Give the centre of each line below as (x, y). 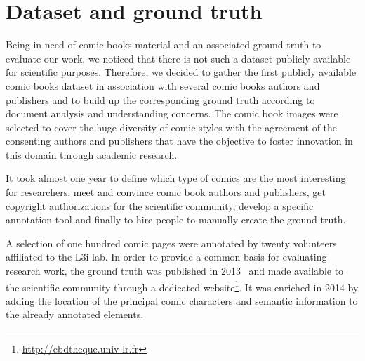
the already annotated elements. (75, 314)
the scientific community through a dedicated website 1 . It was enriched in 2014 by (182, 286)
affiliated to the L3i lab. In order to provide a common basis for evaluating (166, 257)
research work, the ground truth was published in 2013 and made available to (175, 271)
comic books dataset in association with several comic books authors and (163, 85)
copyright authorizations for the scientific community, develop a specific (160, 205)
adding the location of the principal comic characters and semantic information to (182, 300)
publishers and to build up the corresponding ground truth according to (160, 99)
